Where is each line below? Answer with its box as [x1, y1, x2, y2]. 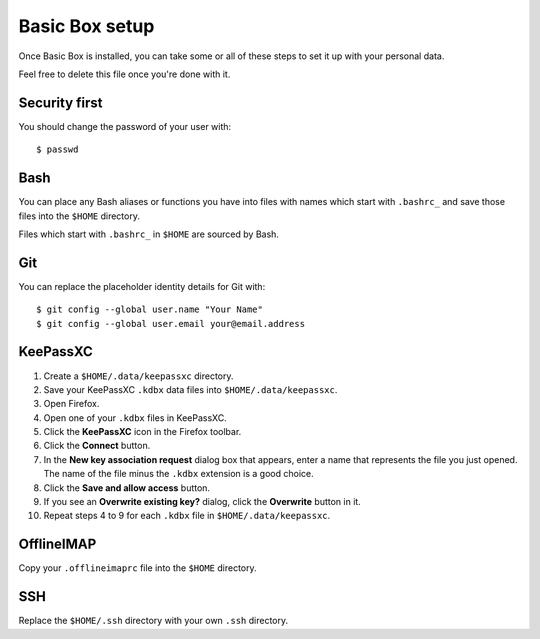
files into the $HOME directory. [18, 210, 140, 222]
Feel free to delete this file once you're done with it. [18, 68, 231, 80]
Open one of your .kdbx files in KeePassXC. [43, 411, 227, 424]
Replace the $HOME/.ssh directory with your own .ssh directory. [18, 615, 289, 627]
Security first [18, 94, 104, 111]
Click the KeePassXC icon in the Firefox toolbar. [43, 426, 242, 438]
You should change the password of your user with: [18, 120, 232, 132]
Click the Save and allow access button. [43, 481, 210, 494]
